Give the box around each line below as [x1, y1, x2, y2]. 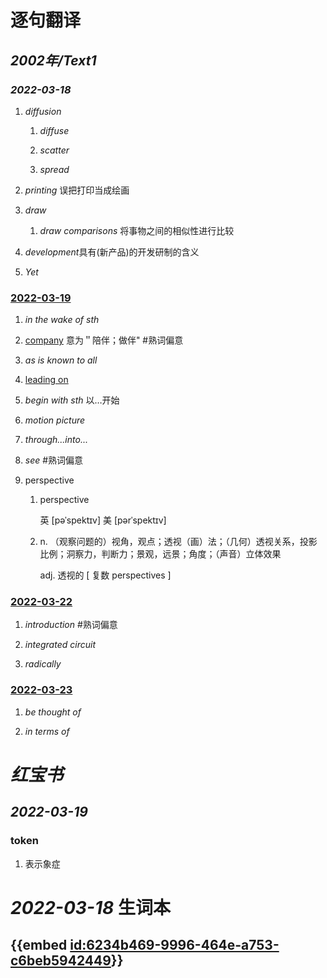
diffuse [39, 124, 70, 136]
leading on [24, 374, 69, 386]
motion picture [24, 414, 86, 426]
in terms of [24, 725, 70, 737]
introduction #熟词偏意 [24, 619, 118, 631]
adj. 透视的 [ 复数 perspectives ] [39, 569, 172, 581]
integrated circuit [24, 639, 96, 651]
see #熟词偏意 [24, 454, 84, 466]
